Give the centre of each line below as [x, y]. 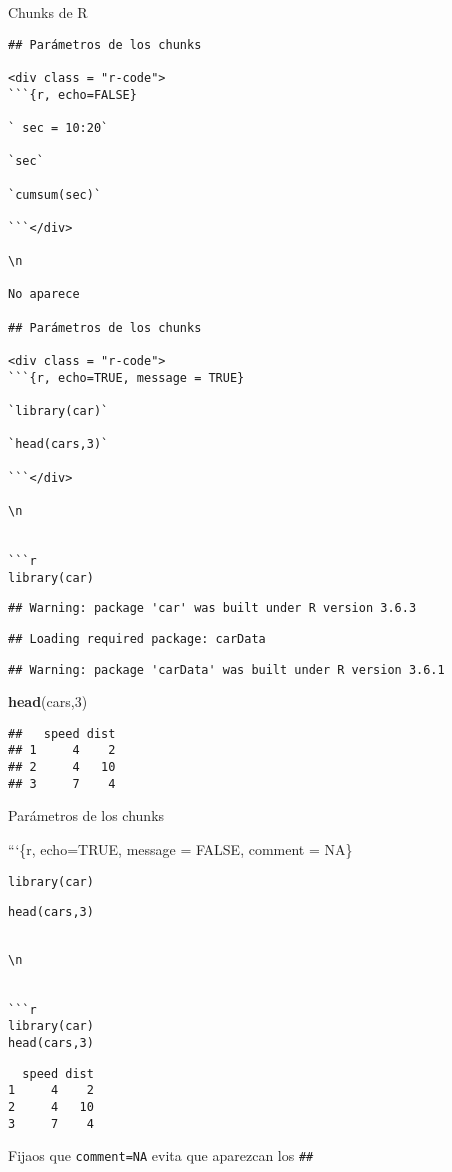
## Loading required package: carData [137, 638]
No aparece [44, 294]
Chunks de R [48, 12]
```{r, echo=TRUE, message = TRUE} [126, 377]
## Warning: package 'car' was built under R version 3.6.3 [212, 608]
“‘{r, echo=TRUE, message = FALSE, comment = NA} [180, 849]
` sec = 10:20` [58, 127]
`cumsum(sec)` [55, 194]
